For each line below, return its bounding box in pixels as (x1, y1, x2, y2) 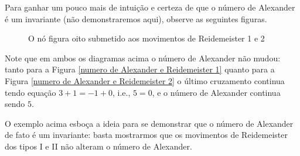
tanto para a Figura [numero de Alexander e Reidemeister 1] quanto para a (5, 63, 275, 75)
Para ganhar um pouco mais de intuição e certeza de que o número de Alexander (5, 1, 295, 13)
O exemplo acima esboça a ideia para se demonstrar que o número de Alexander (5, 117, 294, 129)
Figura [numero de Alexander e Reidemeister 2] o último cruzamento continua (5, 74, 285, 86)
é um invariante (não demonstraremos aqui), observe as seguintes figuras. (5, 12, 267, 25)
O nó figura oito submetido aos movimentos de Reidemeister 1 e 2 (28, 32, 265, 44)
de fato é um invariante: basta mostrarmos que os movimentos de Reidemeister (5, 129, 288, 141)
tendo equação (5, 86, 56, 98)
